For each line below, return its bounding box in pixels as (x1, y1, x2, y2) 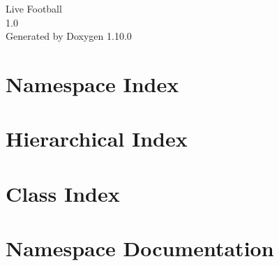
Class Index (6, 179, 120, 207)
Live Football (6, 1, 62, 15)
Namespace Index (6, 69, 179, 98)
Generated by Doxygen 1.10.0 (6, 29, 132, 43)
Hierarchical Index (6, 124, 188, 153)
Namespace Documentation (6, 234, 274, 263)
